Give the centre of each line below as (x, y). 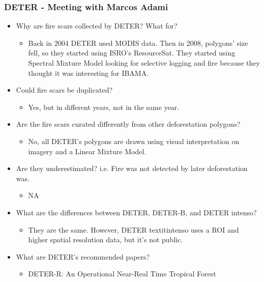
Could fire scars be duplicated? (64, 90)
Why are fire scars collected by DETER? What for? (97, 26)
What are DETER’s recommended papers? (83, 256)
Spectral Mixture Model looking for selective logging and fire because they (144, 63)
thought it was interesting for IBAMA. (89, 73)
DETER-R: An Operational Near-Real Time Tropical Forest (122, 274)
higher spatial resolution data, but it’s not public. (106, 239)
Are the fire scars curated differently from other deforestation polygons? (128, 124)
